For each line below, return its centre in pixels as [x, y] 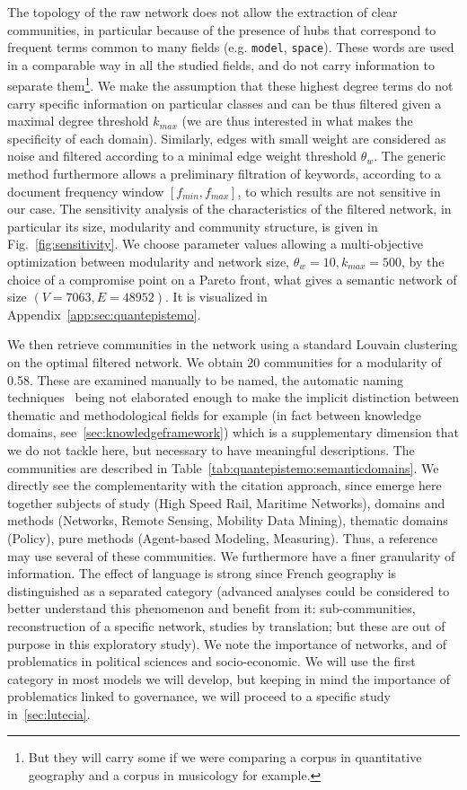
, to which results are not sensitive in [339, 191]
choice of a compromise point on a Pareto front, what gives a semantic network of [232, 279]
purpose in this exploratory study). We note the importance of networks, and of [227, 643]
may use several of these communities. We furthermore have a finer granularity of [231, 555]
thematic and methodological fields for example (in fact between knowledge [214, 414]
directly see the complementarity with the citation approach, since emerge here [225, 485]
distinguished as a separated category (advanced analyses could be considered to [229, 590]
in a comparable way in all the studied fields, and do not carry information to [221, 64]
